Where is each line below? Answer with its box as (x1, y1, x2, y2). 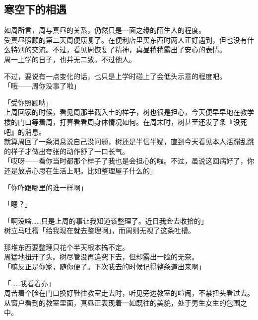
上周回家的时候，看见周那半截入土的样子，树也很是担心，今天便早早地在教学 (4, 107, 254, 117)
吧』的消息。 (4, 126, 46, 137)
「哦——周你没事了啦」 (4, 80, 80, 91)
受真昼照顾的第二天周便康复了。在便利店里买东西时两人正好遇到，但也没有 (4, 34, 247, 45)
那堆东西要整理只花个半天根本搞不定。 (4, 241, 129, 252)
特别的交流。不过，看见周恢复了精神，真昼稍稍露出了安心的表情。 (10, 44, 226, 55)
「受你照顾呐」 (4, 97, 53, 107)
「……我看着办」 (4, 278, 55, 288)
